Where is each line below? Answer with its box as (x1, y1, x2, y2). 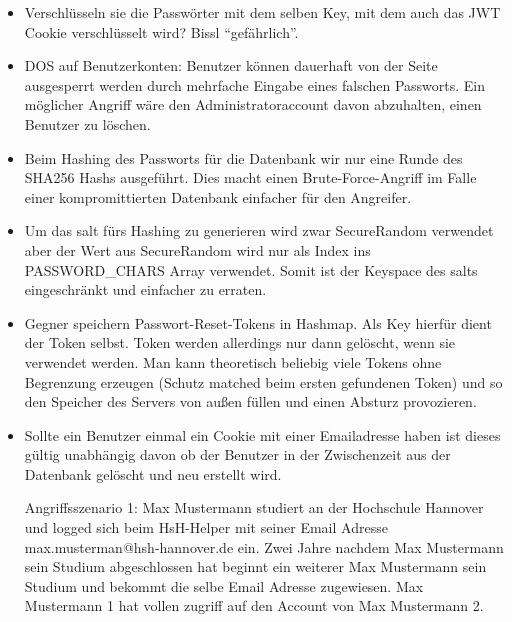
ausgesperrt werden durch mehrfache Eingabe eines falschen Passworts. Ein (24, 74, 486, 95)
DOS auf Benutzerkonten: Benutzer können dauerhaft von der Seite (24, 55, 438, 76)
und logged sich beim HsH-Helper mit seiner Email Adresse (24, 517, 388, 538)
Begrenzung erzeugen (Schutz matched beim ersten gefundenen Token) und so (24, 371, 503, 392)
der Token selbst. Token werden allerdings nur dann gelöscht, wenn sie (24, 332, 456, 353)
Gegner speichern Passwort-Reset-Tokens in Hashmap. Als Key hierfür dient (24, 312, 492, 333)
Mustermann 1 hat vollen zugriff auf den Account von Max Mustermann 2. (24, 595, 484, 616)
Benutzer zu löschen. (24, 113, 151, 134)
